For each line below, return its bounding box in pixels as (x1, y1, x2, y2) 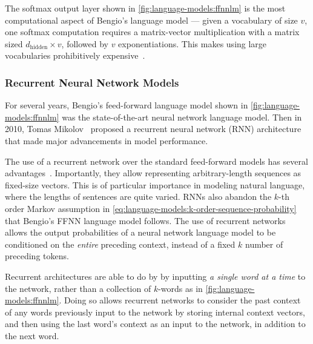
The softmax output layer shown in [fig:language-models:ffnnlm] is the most (5, 2, 286, 14)
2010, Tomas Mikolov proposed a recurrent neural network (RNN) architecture (5, 122, 301, 135)
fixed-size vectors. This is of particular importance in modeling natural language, (5, 178, 305, 191)
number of (245, 237, 283, 250)
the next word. (5, 329, 59, 342)
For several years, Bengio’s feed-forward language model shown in (5, 99, 248, 111)
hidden (30, 44, 48, 51)
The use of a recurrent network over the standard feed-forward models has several (5, 154, 308, 167)
